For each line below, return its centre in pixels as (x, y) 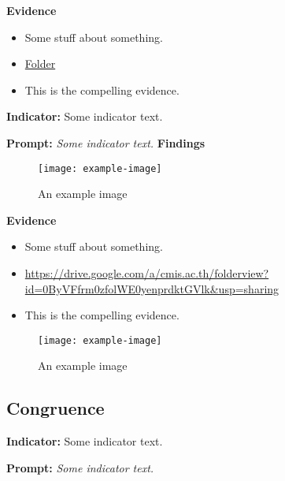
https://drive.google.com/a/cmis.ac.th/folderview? (147, 273)
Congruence (56, 408)
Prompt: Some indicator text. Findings (106, 142)
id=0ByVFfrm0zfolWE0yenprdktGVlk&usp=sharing (152, 288)
